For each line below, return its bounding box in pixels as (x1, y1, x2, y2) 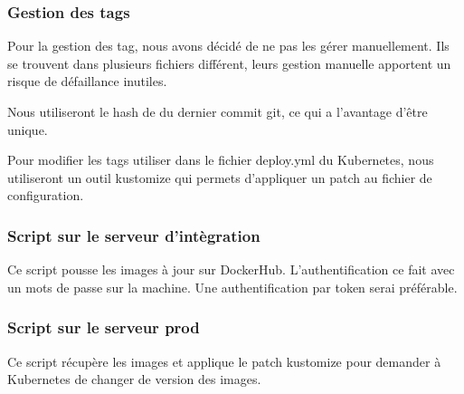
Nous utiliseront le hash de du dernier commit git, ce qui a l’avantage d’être (7, 102, 428, 120)
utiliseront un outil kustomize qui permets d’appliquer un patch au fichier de (7, 168, 432, 187)
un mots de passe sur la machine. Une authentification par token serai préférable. (7, 277, 458, 296)
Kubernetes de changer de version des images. (7, 370, 261, 389)
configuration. (7, 186, 84, 205)
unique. (7, 120, 48, 139)
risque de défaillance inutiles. (7, 72, 167, 91)
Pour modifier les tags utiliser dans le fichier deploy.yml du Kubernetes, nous (7, 150, 434, 169)
